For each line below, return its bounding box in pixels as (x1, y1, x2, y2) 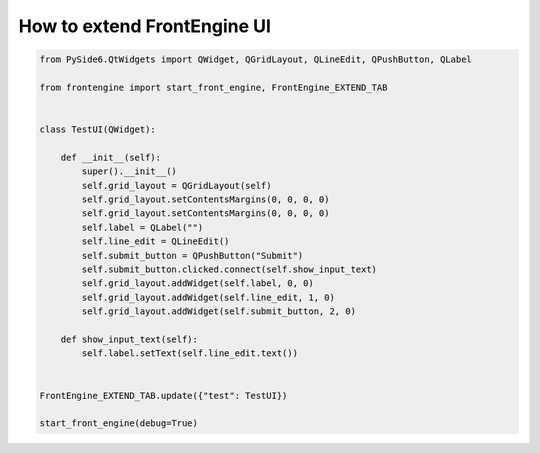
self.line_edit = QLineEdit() (81, 236, 230, 247)
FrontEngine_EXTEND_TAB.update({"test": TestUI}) (39, 390, 288, 401)
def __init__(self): (60, 151, 162, 163)
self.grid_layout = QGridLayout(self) (81, 180, 272, 191)
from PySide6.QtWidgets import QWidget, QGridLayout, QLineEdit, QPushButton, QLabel (39, 54, 472, 65)
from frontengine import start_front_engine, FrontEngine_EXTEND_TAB (39, 81, 388, 93)
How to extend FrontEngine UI (18, 15, 272, 37)
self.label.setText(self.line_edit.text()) (81, 348, 299, 359)
